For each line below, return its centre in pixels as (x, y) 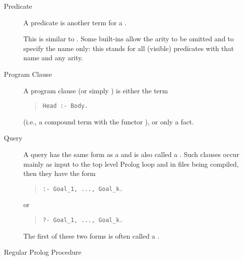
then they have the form (60, 173)
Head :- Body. (65, 106)
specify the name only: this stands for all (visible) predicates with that (129, 48)
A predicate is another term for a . (75, 22)
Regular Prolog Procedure (43, 252)
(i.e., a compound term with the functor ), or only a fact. (109, 121)
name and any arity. (53, 58)
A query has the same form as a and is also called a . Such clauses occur (131, 154)
